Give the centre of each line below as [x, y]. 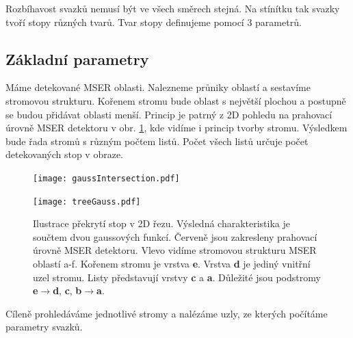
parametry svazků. [44, 327]
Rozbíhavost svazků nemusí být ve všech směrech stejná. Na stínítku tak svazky [173, 8]
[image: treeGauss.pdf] [87, 201]
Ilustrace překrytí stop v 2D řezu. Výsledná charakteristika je [162, 223]
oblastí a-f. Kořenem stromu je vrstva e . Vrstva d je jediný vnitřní [172, 264]
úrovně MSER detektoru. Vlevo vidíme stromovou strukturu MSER [175, 250]
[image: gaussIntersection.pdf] [106, 178]
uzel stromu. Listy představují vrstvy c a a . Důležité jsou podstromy [177, 277]
